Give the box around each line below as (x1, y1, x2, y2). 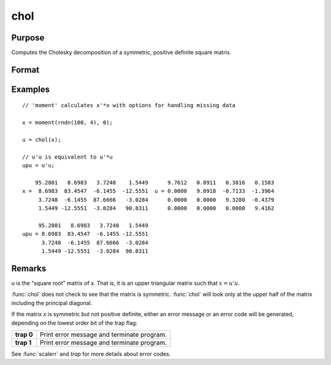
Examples (11, 84, 50, 94)
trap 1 (15, 338, 32, 347)
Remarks (11, 263, 47, 274)
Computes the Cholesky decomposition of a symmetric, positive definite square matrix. (11, 49, 232, 56)
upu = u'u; (22, 162, 55, 169)
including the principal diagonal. (11, 299, 93, 306)
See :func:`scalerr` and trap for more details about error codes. (11, 350, 171, 358)
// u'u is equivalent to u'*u (22, 153, 113, 160)
